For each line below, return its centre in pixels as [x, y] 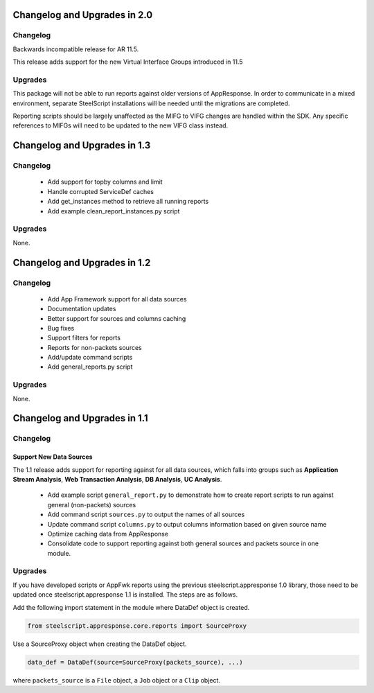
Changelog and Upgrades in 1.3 [82, 146]
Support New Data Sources [53, 457]
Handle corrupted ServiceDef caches [100, 191]
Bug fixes [61, 328]
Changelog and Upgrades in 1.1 [80, 418]
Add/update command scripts [90, 358]
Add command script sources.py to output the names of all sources [146, 515]
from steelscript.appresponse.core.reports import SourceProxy [137, 626]
